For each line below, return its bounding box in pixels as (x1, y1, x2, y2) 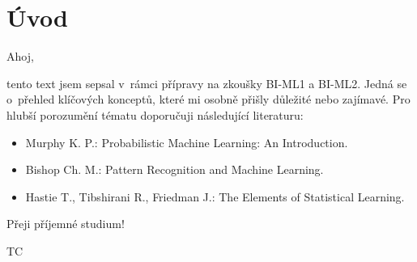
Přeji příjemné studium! (6, 215, 125, 232)
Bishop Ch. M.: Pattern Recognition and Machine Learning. (25, 161, 324, 178)
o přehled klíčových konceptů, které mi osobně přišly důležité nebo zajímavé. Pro (6, 91, 411, 108)
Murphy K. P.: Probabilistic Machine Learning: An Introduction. (25, 133, 348, 150)
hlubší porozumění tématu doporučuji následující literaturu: (6, 106, 304, 123)
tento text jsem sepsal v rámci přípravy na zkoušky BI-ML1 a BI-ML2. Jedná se (6, 74, 407, 91)
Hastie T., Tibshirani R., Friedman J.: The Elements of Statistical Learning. (25, 188, 405, 205)
